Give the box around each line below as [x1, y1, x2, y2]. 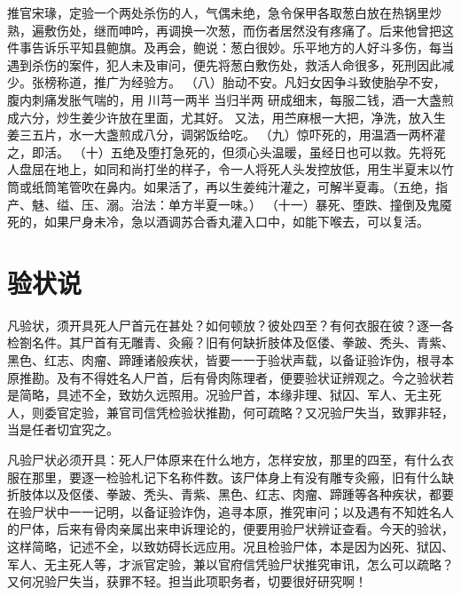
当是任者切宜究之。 [7, 420, 119, 439]
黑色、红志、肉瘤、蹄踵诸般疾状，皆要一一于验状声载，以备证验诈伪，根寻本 [7, 351, 454, 370]
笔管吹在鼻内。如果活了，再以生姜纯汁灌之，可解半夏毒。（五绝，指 [56, 177, 448, 195]
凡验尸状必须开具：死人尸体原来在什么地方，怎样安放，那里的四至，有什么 [7, 450, 441, 468]
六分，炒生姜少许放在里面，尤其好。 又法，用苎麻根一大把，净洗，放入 [19, 107, 434, 126]
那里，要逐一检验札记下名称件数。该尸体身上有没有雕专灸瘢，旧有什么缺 [31, 467, 454, 486]
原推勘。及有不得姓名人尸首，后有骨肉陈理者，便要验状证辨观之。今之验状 [7, 368, 441, 386]
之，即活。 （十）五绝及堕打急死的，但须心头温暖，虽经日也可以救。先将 [7, 142, 434, 161]
